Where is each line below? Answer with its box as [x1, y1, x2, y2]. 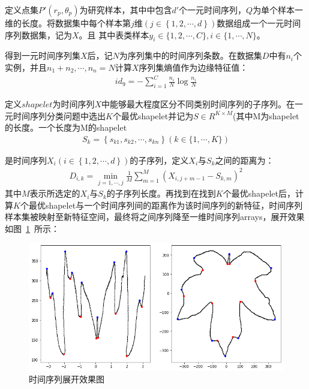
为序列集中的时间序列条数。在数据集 [119, 49, 262, 62]
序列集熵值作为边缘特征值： [139, 61, 248, 73]
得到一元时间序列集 [5, 49, 80, 62]
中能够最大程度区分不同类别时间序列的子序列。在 [101, 97, 295, 110]
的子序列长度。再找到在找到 [106, 187, 216, 200]
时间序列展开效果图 [29, 373, 104, 385]
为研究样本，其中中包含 [79, 4, 172, 16]
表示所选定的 [29, 187, 80, 200]
